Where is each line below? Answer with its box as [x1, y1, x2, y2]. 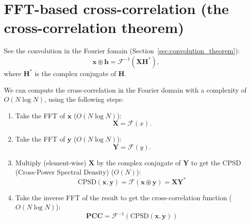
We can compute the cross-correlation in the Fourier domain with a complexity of [4, 84, 247, 95]
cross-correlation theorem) [4, 17, 184, 37]
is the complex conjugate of [34, 68, 117, 78]
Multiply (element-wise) [15, 157, 86, 167]
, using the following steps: [44, 94, 124, 104]
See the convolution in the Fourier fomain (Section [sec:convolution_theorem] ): [4, 46, 240, 56]
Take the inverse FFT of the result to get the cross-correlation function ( [15, 192, 232, 202]
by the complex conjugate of [97, 157, 181, 167]
